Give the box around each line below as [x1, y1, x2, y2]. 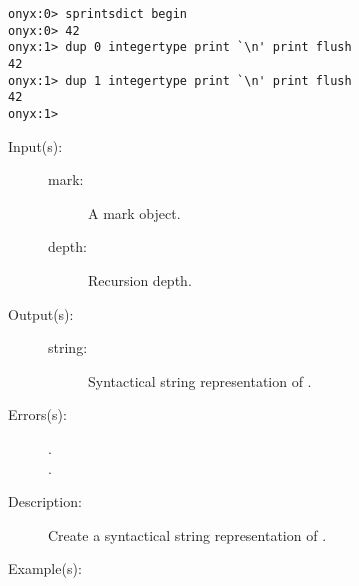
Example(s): [8, 558, 82, 579]
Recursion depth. [88, 269, 192, 290]
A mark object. [88, 202, 181, 223]
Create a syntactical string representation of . [48, 524, 327, 545]
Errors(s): [8, 404, 67, 425]
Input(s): [8, 135, 63, 156]
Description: [8, 491, 82, 512]
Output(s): [8, 303, 74, 324]
